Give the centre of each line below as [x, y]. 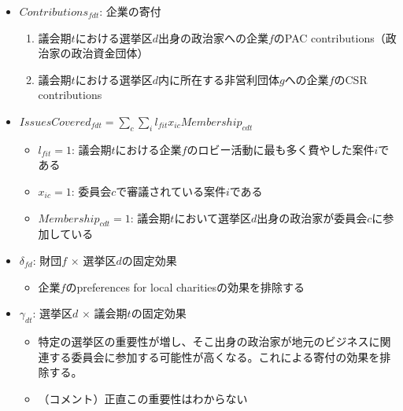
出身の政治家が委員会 [312, 217]
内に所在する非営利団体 [218, 79]
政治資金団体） [110, 53]
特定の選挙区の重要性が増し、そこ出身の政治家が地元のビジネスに [209, 341]
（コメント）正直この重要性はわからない [143, 398]
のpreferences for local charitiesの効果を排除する [185, 286]
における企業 [148, 149]
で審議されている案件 [171, 191]
